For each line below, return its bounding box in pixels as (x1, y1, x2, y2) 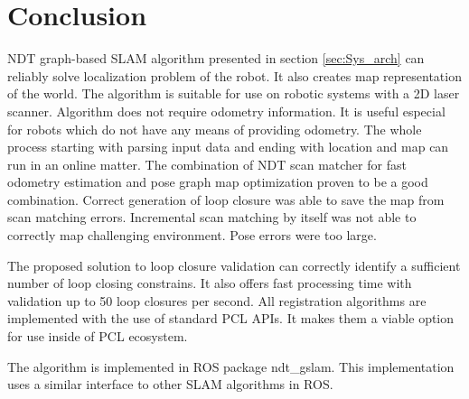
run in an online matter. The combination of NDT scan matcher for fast (7, 154, 407, 173)
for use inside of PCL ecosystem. (7, 327, 188, 346)
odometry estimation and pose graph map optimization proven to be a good (7, 172, 428, 191)
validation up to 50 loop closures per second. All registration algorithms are (7, 291, 427, 310)
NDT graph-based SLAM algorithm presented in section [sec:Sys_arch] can (7, 49, 425, 68)
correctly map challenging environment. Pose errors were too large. (7, 226, 377, 245)
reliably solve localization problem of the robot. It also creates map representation (7, 66, 462, 85)
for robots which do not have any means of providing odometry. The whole (7, 119, 422, 138)
